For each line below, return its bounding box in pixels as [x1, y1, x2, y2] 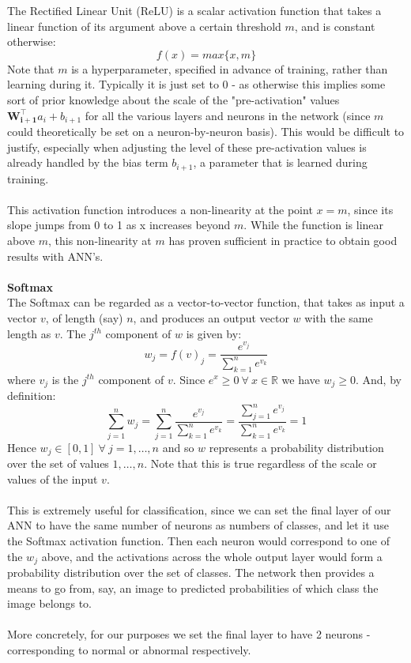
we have [281, 371, 320, 387]
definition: [7, 386, 56, 403]
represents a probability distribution [209, 439, 384, 455]
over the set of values [7, 455, 109, 472]
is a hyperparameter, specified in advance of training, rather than [71, 60, 388, 77]
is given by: [186, 325, 242, 341]
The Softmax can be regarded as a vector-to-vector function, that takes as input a [7, 294, 405, 311]
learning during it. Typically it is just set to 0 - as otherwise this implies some [7, 76, 386, 92]
